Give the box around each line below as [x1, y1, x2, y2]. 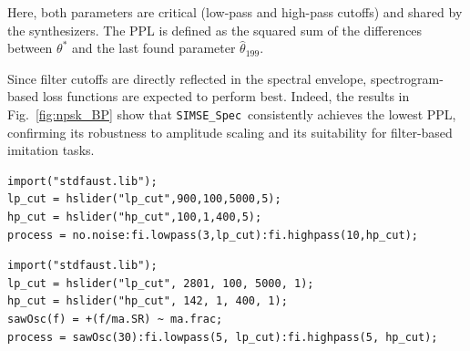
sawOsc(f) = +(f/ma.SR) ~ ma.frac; [7, 312, 223, 325]
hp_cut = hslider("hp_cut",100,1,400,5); [7, 211, 262, 223]
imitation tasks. [7, 140, 95, 160]
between [7, 38, 53, 57]
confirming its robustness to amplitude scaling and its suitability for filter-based [7, 122, 453, 141]
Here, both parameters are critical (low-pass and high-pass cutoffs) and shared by [7, 3, 463, 21]
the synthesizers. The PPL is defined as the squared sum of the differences [7, 20, 423, 39]
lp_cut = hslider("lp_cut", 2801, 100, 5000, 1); [7, 276, 314, 290]
